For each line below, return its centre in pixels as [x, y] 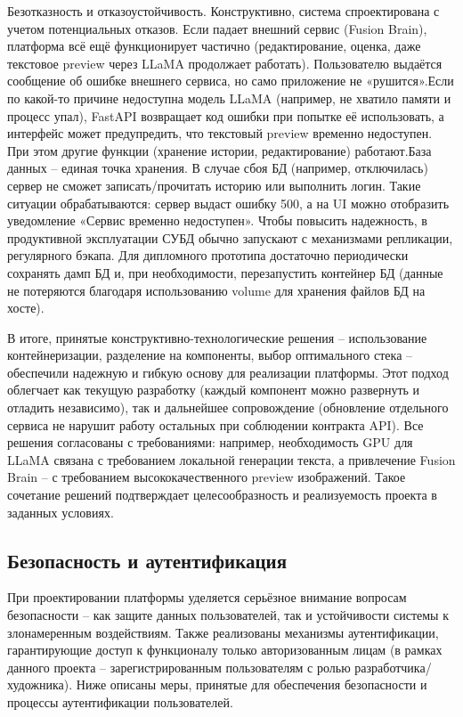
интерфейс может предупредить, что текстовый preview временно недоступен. [220, 133]
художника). [40, 684]
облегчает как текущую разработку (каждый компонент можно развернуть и [214, 390]
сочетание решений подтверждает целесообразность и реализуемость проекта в [222, 495]
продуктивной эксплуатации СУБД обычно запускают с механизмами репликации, [230, 237]
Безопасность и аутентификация [147, 560]
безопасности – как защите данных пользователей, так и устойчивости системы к [228, 615]
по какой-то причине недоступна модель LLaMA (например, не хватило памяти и [229, 98]
